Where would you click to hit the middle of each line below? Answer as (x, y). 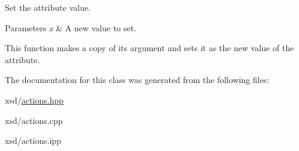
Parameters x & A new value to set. (71, 27)
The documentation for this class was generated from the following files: (137, 80)
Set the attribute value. (48, 7)
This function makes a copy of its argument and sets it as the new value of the (149, 48)
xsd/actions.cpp (34, 120)
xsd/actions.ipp (33, 140)
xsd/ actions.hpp (34, 100)
